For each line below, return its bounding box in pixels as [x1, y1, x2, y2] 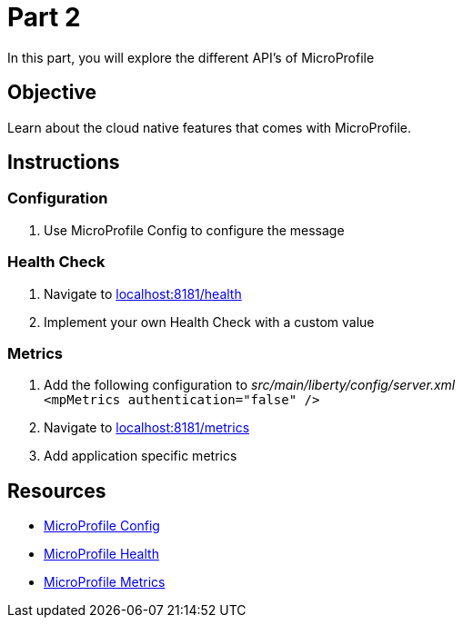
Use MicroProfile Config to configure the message [44, 222, 345, 238]
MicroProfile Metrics [44, 574, 166, 590]
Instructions [7, 151, 120, 174]
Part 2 [7, 2, 81, 33]
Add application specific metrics [44, 448, 237, 464]
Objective [7, 81, 97, 104]
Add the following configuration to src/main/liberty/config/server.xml [44, 377, 456, 393]
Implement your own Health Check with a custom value [44, 313, 375, 330]
